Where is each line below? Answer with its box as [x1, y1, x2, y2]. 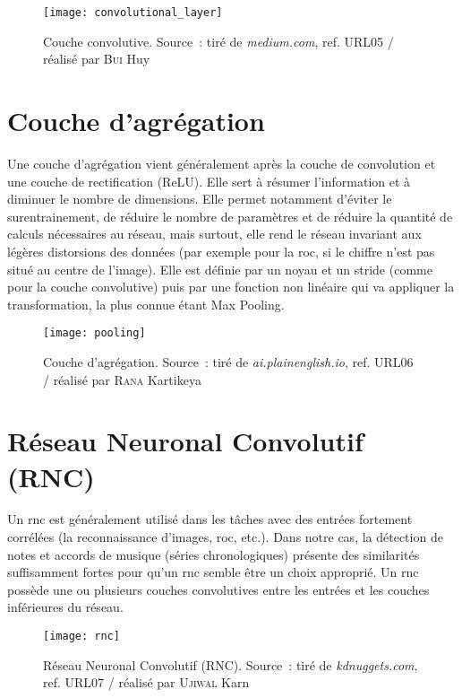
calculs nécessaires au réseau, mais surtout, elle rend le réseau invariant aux [7, 224, 422, 243]
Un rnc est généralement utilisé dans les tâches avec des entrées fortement [7, 510, 413, 528]
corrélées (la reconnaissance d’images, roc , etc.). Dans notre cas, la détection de [7, 528, 443, 546]
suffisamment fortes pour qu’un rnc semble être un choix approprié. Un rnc [7, 563, 419, 581]
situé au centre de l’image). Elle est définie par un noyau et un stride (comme [7, 259, 432, 278]
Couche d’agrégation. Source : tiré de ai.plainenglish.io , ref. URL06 [43, 352, 414, 371]
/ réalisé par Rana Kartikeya [43, 370, 201, 388]
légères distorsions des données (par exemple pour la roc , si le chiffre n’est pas [7, 241, 435, 260]
